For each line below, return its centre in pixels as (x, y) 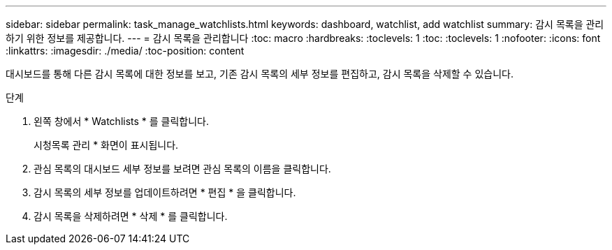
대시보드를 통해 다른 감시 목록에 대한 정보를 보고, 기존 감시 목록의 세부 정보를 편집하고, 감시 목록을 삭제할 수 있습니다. (260, 74)
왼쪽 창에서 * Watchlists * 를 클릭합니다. (122, 121)
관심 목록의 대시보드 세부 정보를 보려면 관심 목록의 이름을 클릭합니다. (182, 169)
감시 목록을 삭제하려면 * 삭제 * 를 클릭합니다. (131, 216)
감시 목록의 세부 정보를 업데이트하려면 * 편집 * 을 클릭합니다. (165, 192)
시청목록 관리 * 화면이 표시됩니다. (106, 145)
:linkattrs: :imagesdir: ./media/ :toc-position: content (125, 51)
